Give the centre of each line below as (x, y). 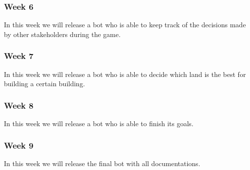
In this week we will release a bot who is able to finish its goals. (99, 123)
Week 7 (19, 56)
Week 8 (19, 105)
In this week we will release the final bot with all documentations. (102, 163)
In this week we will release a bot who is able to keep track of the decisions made (125, 25)
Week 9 (19, 145)
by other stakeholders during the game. (62, 34)
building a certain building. (45, 84)
